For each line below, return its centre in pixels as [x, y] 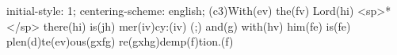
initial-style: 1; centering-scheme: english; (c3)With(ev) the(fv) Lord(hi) [180, 10]
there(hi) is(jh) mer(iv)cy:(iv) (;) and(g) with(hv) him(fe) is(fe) [197, 26]
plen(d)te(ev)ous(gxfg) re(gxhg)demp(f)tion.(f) [120, 41]
